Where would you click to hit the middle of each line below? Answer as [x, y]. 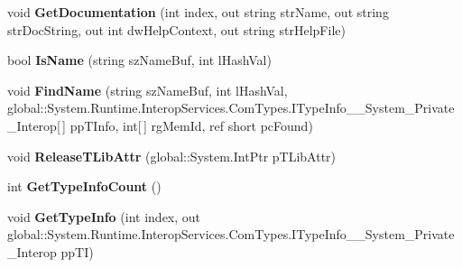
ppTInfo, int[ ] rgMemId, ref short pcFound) [191, 125]
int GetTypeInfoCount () [84, 186]
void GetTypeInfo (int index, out [104, 216]
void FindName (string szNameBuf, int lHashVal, [148, 90]
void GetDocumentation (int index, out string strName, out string [198, 12]
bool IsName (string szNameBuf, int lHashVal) [139, 60]
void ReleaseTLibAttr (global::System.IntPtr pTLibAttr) [172, 156]
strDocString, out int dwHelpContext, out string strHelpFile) [176, 29]
